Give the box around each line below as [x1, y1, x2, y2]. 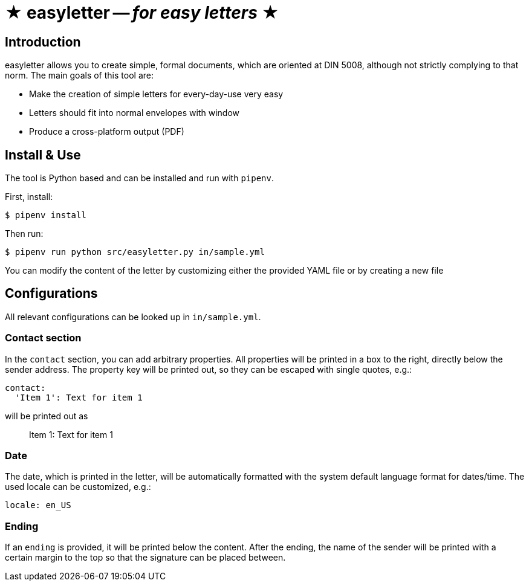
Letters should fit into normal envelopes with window [29, 108, 240, 118]
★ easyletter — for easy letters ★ [5, 2, 279, 23]
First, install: [5, 192, 53, 202]
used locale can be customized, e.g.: [5, 481, 151, 492]
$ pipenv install [5, 210, 86, 221]
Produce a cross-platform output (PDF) [29, 126, 184, 137]
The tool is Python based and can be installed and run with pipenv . [5, 173, 274, 184]
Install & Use [5, 147, 81, 163]
